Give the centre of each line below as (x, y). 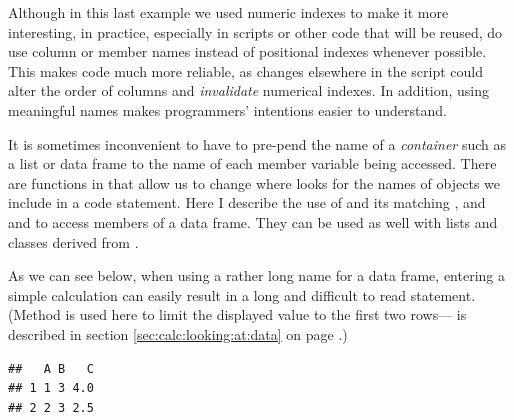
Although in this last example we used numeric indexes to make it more (228, 12)
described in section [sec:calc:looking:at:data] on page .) (178, 333)
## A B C (51, 368)
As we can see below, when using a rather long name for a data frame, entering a (256, 275)
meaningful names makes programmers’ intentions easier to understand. (227, 109)
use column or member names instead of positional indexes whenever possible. (247, 51)
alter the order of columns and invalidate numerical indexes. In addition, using (249, 90)
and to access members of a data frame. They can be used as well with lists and (253, 221)
